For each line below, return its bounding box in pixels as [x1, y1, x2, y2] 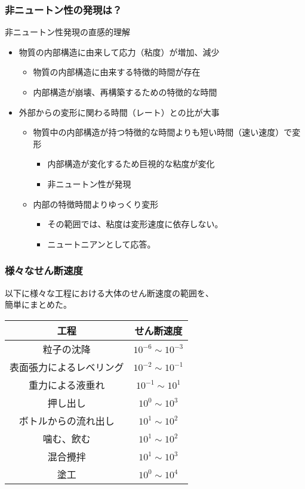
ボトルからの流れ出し [19, 413, 115, 428]
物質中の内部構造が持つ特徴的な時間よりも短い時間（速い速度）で [33, 126, 292, 138]
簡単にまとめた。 [5, 298, 72, 311]
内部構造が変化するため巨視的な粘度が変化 [47, 157, 215, 170]
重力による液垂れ [29, 377, 105, 392]
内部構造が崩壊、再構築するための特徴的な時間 [33, 86, 217, 98]
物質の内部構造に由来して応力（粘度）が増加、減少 [19, 45, 220, 58]
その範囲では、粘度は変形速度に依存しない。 [47, 218, 223, 230]
